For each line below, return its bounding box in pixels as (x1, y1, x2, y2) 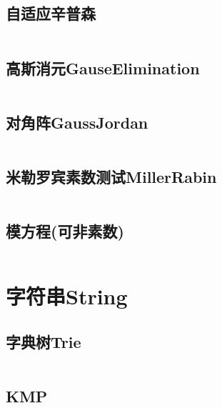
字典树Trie (6, 330, 81, 352)
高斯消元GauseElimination (6, 56, 200, 79)
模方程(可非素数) (6, 220, 124, 242)
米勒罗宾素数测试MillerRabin (6, 166, 217, 187)
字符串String (6, 282, 128, 311)
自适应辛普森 (6, 2, 96, 24)
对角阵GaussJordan (6, 111, 148, 133)
